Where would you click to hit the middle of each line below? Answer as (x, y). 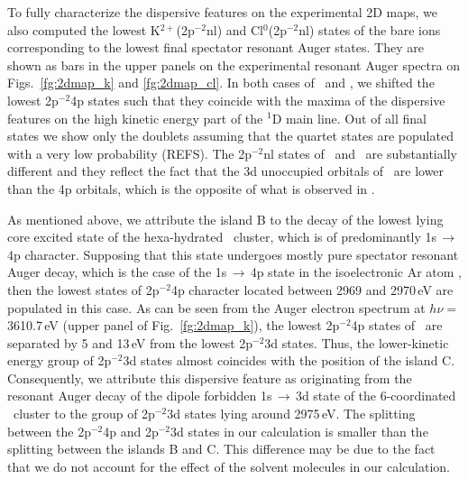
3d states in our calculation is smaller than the (299, 431)
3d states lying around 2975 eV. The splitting (291, 414)
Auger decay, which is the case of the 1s (117, 272)
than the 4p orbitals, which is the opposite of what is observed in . (191, 188)
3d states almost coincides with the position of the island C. (289, 360)
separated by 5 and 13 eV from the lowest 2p (130, 342)
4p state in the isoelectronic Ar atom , (356, 272)
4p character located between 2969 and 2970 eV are (312, 289)
